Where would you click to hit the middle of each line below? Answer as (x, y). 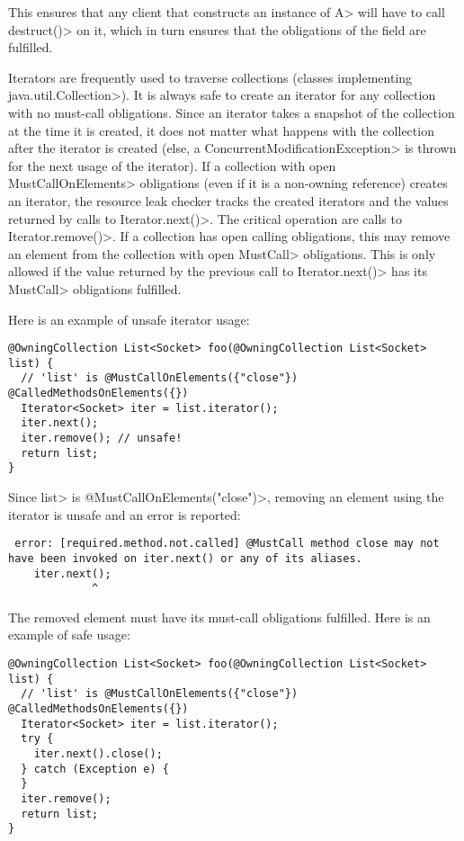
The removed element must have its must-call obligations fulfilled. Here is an (219, 617)
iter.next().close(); (98, 753)
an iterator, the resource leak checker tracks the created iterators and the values (228, 200)
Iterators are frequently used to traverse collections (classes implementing (210, 77)
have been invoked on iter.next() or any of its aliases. (185, 558)
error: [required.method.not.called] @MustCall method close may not (227, 544)
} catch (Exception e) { (95, 769)
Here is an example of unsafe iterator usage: (129, 319)
